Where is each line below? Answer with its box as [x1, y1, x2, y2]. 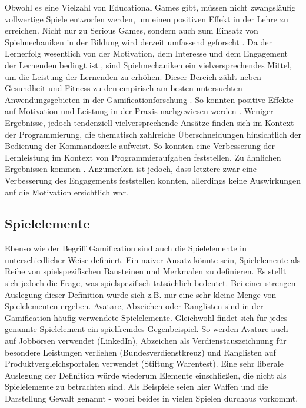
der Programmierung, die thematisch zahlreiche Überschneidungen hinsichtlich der [5, 128, 301, 140]
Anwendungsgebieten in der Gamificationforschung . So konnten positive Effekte [5, 93, 294, 105]
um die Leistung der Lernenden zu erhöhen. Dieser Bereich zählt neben [5, 70, 261, 82]
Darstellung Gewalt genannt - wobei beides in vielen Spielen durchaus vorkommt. [5, 392, 298, 404]
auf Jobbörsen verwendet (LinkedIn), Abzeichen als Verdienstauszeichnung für [5, 334, 287, 347]
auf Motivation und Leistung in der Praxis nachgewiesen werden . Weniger [5, 105, 274, 117]
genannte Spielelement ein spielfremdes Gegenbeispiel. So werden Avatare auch [5, 323, 288, 335]
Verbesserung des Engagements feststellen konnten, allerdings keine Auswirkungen [5, 174, 301, 186]
